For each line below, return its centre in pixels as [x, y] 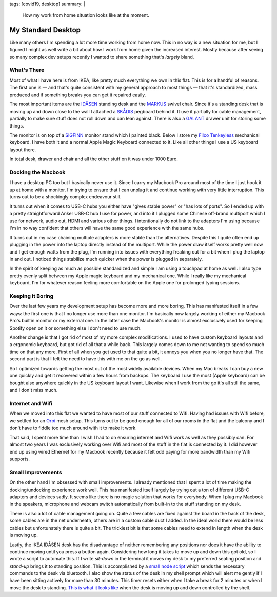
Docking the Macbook [37, 172]
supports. [20, 459]
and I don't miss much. [34, 390]
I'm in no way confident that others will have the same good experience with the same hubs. [107, 228]
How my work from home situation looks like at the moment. [86, 15]
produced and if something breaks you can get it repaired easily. [78, 95]
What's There [27, 70]
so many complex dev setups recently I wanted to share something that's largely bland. [102, 57]
